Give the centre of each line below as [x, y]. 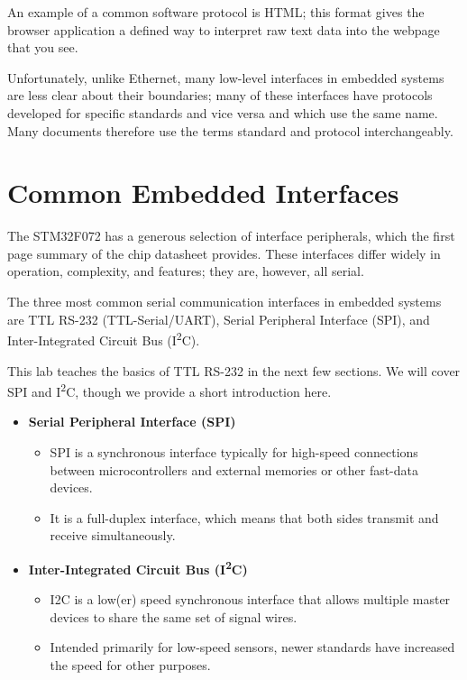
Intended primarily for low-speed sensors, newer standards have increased [252, 647]
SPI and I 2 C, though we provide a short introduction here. [169, 390]
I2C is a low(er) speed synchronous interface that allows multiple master [250, 599]
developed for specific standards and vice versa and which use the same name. [223, 112]
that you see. [43, 47]
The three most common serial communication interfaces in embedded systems [224, 302]
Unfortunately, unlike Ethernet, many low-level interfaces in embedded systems [226, 77]
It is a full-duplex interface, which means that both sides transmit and [244, 517]
